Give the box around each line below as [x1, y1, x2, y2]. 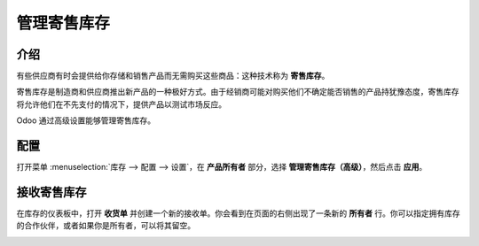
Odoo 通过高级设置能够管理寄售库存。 [16, 115, 156, 126]
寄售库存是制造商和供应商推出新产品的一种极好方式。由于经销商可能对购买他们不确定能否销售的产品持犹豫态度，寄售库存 [16, 87, 459, 97]
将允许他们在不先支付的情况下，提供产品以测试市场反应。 [16, 98, 226, 110]
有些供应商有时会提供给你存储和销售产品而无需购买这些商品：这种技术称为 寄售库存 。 [16, 71, 330, 81]
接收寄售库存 [16, 184, 87, 199]
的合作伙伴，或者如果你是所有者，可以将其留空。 [16, 220, 195, 231]
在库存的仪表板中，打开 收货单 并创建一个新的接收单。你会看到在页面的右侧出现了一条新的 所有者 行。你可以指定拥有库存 [16, 208, 460, 219]
